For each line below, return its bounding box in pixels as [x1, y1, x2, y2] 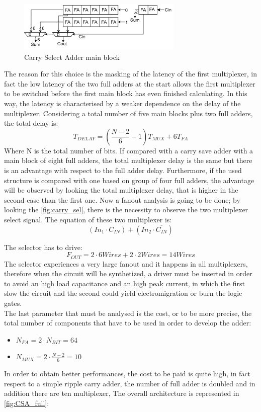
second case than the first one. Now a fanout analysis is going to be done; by [4, 194, 240, 205]
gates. [4, 297, 22, 308]
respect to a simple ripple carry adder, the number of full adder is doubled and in [4, 378, 255, 388]
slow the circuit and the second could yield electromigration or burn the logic [4, 288, 242, 298]
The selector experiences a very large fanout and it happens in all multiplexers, [4, 258, 248, 269]
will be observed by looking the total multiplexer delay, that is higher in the [4, 185, 238, 195]
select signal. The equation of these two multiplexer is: [4, 214, 172, 224]
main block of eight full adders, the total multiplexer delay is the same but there [4, 155, 252, 166]
